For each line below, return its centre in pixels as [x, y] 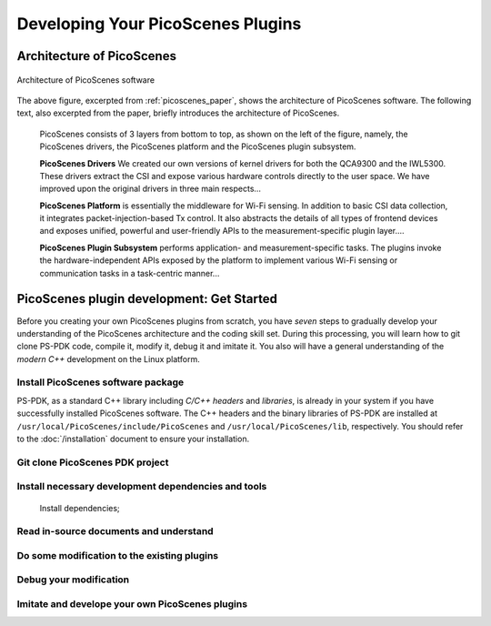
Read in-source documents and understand [115, 531]
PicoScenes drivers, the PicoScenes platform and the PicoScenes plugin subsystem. [198, 146]
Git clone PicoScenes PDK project [93, 462]
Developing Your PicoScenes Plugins [159, 24]
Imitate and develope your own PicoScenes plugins [132, 604]
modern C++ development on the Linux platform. [108, 358]
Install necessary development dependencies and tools [142, 487]
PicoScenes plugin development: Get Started [147, 299]
